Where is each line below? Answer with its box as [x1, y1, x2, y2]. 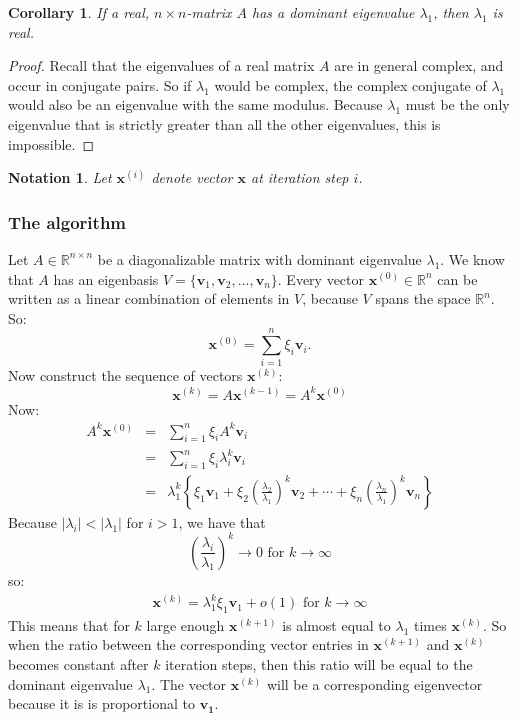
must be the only [405, 94, 510, 115]
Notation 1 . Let [8, 167, 112, 188]
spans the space [375, 288, 471, 309]
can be [437, 268, 478, 289]
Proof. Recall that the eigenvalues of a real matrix [8, 55, 315, 76]
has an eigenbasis [53, 268, 159, 289]
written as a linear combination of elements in [8, 288, 290, 309]
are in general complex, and [334, 55, 504, 76]
